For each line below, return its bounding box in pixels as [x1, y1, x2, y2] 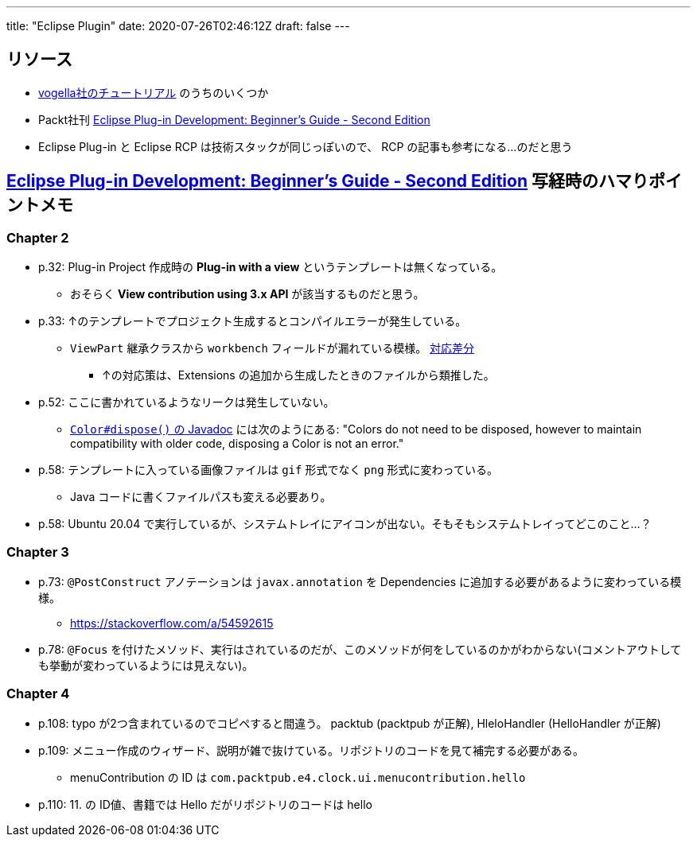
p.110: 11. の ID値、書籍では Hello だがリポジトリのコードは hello [38, 797, 372, 811]
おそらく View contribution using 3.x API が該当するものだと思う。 [70, 287, 425, 301]
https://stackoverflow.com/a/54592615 [70, 616, 274, 630]
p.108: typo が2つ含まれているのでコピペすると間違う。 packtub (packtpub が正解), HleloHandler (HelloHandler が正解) [38, 716, 661, 730]
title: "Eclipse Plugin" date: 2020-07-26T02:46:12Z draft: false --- [6, 19, 350, 33]
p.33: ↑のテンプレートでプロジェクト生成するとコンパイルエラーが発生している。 [38, 314, 467, 328]
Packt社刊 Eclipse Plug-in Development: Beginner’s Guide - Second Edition [38, 112, 430, 126]
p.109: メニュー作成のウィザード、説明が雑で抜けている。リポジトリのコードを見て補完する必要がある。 [38, 743, 585, 757]
